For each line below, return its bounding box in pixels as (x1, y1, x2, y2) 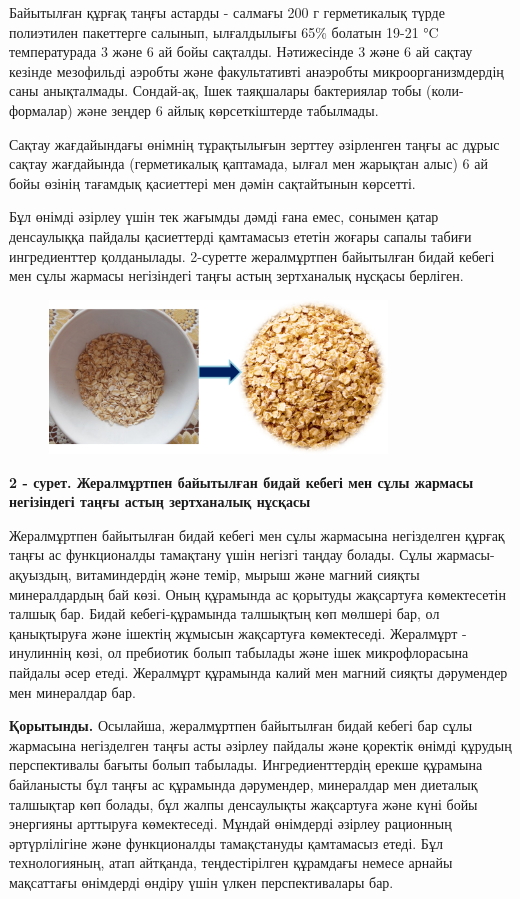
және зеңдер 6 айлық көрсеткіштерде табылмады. (77, 99, 379, 120)
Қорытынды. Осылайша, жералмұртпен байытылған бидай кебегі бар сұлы (9, 715, 473, 736)
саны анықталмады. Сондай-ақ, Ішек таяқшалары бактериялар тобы (9, 80, 422, 101)
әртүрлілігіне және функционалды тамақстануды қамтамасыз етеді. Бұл (9, 832, 443, 853)
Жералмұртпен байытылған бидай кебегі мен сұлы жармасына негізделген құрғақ (9, 524, 505, 545)
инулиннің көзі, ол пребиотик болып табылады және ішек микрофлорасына (9, 642, 469, 663)
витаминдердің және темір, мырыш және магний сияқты (76, 564, 420, 585)
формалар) (9, 99, 73, 120)
